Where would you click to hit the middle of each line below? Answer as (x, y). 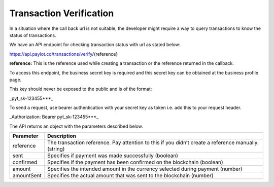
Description (62, 136)
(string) (56, 149)
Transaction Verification (62, 13)
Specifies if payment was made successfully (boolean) (113, 156)
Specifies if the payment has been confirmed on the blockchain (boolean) (135, 162)
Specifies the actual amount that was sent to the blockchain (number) (130, 176)
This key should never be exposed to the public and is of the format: (81, 89)
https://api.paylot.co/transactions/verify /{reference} (64, 54)
